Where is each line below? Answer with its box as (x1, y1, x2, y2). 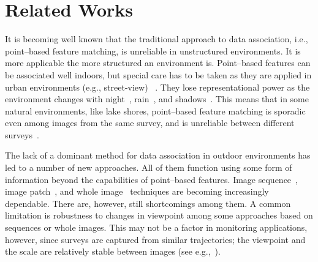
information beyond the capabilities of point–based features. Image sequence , (5, 173, 298, 185)
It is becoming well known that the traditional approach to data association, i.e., (5, 32, 308, 45)
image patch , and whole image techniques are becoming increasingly (5, 185, 269, 198)
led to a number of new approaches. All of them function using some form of (5, 161, 292, 174)
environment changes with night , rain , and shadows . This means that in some (5, 92, 309, 105)
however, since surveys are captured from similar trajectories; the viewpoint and (5, 233, 306, 245)
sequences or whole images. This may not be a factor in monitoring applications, (5, 221, 308, 234)
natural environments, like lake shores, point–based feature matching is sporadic (5, 104, 306, 117)
